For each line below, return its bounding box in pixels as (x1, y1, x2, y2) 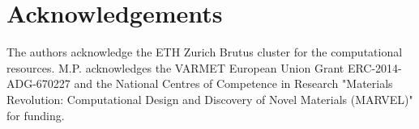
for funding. (6, 106, 65, 123)
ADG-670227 (6, 75, 71, 92)
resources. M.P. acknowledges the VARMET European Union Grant (6, 59, 344, 76)
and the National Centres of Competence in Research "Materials (74, 75, 393, 92)
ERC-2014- (347, 59, 402, 76)
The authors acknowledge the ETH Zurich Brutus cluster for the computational (6, 44, 403, 60)
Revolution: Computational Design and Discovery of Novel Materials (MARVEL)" (6, 90, 413, 107)
